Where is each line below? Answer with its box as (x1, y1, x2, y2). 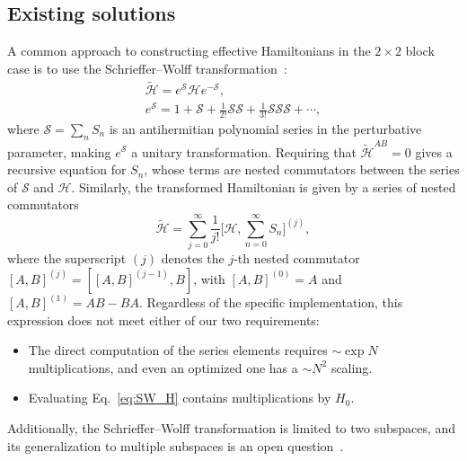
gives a (415, 142, 453, 161)
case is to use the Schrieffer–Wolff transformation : (7, 58, 287, 77)
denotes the (161, 249, 225, 268)
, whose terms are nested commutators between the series (144, 160, 460, 179)
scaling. (330, 358, 373, 377)
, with (193, 269, 225, 288)
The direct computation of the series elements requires (28, 341, 328, 359)
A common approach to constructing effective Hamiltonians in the (7, 41, 371, 60)
